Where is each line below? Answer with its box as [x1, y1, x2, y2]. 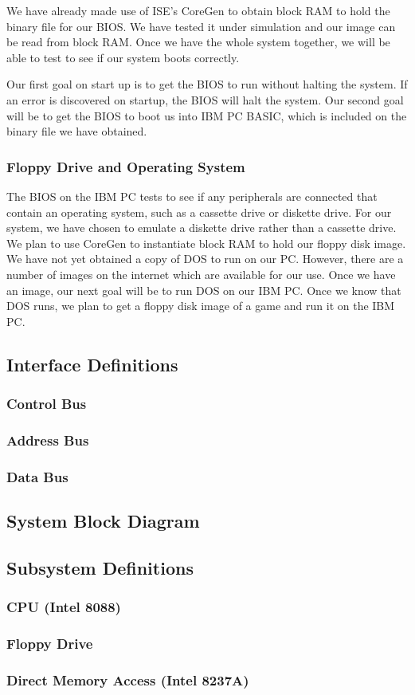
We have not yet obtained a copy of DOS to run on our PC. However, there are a [6, 250, 404, 267]
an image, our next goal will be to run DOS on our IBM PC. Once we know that [6, 281, 401, 298]
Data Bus [6, 466, 69, 486]
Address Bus [6, 430, 89, 450]
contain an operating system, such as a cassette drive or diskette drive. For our [6, 203, 392, 220]
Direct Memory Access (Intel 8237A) [6, 669, 249, 689]
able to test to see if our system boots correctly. [6, 49, 240, 65]
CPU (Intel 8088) [6, 597, 121, 617]
